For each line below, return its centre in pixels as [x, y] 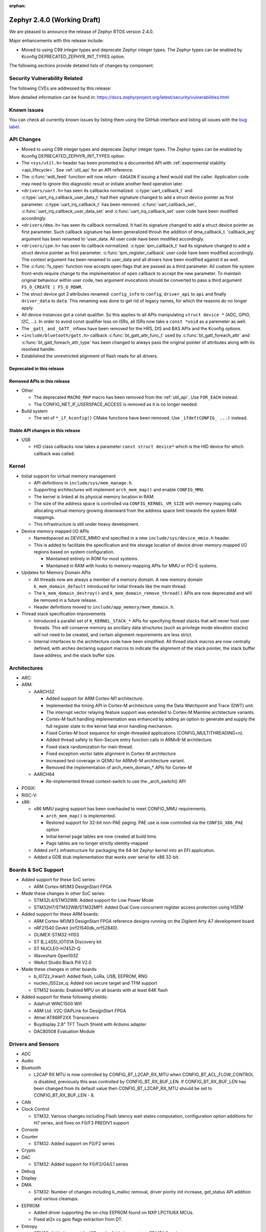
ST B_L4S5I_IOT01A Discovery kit [68, 942]
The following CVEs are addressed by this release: [60, 88]
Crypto [28, 1150]
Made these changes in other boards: [60, 969]
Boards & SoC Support [36, 870]
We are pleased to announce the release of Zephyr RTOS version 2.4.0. [81, 32]
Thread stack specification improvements [64, 614]
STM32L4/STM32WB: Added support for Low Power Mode [94, 900]
